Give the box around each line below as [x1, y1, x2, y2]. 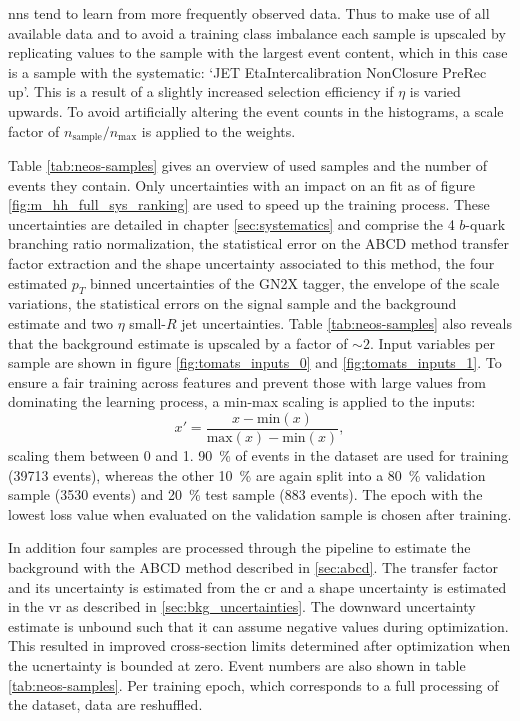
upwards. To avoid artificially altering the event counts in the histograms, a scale [8, 100, 504, 121]
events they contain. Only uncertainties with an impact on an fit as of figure [8, 174, 475, 195]
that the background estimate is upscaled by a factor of [8, 332, 348, 353]
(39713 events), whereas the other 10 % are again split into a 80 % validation [8, 464, 486, 485]
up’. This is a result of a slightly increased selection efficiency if [8, 81, 394, 102]
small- [129, 312, 166, 333]
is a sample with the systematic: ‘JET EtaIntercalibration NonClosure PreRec [8, 61, 487, 82]
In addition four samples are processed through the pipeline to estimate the [8, 537, 471, 558]
